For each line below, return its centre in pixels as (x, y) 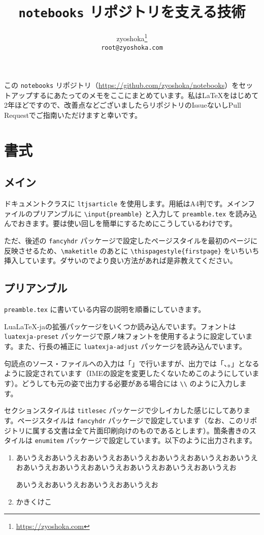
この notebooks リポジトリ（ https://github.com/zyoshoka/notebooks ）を (122, 85)
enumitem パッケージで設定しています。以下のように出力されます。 (146, 440)
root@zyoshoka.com (132, 48)
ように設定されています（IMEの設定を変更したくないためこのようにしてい (128, 373)
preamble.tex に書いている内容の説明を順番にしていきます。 (105, 309)
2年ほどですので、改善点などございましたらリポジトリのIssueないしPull (123, 105)
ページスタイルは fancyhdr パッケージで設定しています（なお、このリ (134, 420)
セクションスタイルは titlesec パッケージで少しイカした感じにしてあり (124, 410)
